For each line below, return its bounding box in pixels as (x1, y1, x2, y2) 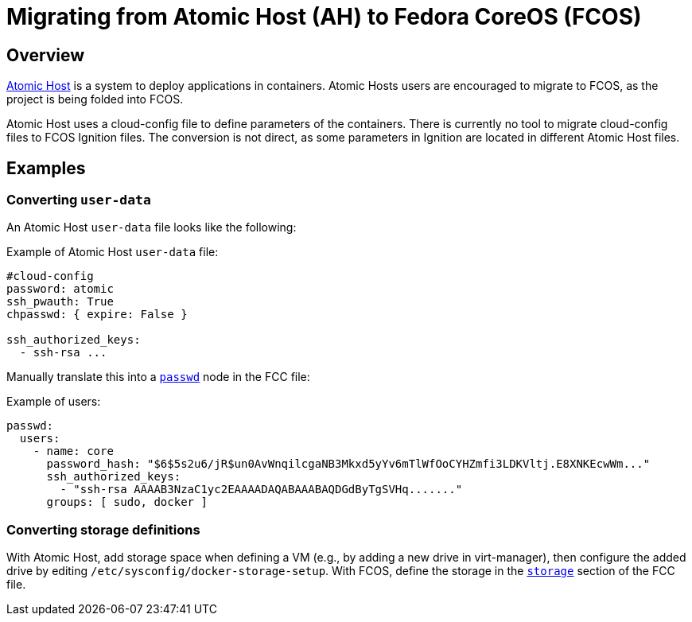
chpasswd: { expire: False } (6, 308, 188, 321)
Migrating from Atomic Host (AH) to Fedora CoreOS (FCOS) (6, 3, 642, 30)
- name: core (33, 445, 114, 458)
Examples (6, 157, 86, 178)
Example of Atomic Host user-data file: (6, 245, 219, 259)
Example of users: (6, 395, 101, 409)
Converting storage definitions (6, 521, 200, 538)
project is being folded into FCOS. (6, 92, 184, 107)
